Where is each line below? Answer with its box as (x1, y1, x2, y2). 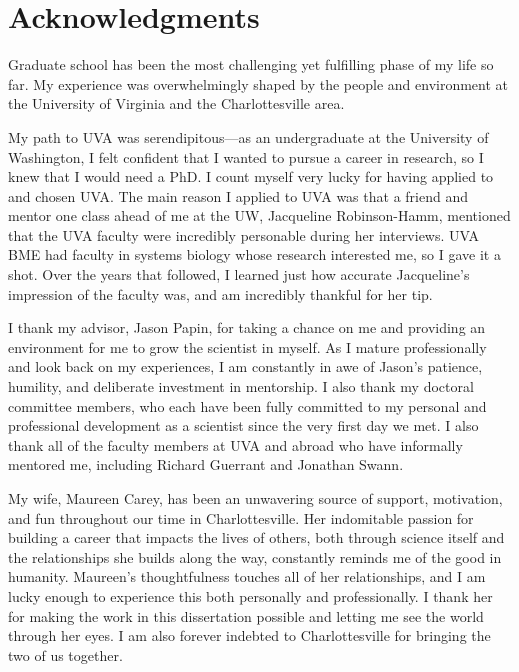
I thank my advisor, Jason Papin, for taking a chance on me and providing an (8, 317, 486, 338)
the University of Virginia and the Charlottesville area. (8, 93, 345, 114)
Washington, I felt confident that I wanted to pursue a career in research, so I (8, 146, 484, 167)
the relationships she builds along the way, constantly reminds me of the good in (8, 546, 502, 567)
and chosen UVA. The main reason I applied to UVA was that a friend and (8, 185, 468, 206)
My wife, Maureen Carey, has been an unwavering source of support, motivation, (8, 488, 503, 508)
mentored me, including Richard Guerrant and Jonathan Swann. (8, 454, 404, 475)
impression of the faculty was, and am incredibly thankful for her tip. (8, 283, 433, 304)
